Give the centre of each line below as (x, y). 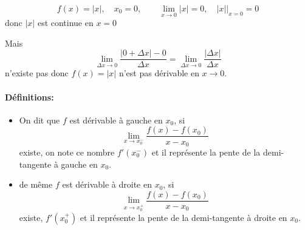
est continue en (65, 23)
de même (36, 184)
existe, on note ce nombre (67, 152)
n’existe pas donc (37, 73)
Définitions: (29, 97)
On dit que (39, 120)
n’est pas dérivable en (159, 73)
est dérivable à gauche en (116, 120)
